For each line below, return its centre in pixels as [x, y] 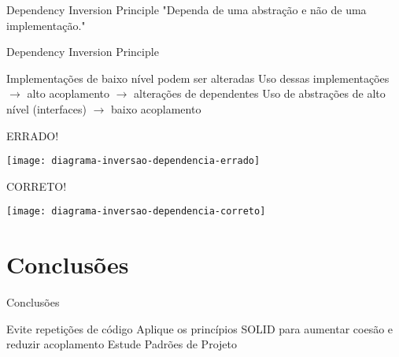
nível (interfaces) [47, 108]
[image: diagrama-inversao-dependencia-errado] [133, 161]
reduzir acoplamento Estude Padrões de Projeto [122, 344]
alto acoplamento [68, 93]
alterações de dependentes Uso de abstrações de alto [260, 93]
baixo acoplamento [156, 108]
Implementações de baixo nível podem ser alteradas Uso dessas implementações [198, 78]
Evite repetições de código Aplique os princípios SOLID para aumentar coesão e [200, 328]
